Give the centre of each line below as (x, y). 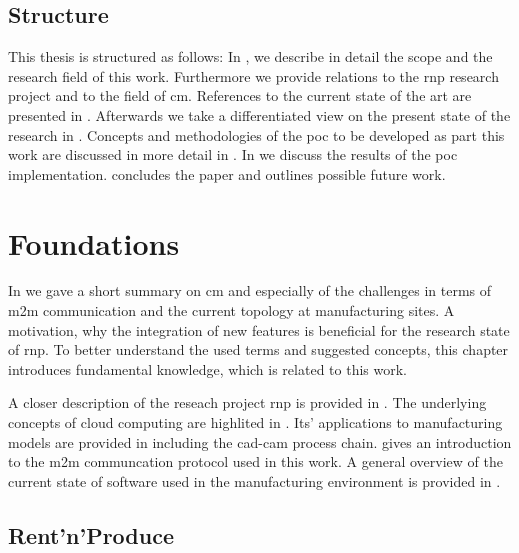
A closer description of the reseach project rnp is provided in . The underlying (247, 402)
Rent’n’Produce (91, 534)
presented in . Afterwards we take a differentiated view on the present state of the (259, 114)
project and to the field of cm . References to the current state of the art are (240, 95)
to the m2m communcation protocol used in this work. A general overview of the (255, 461)
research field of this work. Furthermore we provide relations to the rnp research (253, 75)
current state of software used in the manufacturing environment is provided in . (254, 480)
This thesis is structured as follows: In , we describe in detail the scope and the (250, 56)
